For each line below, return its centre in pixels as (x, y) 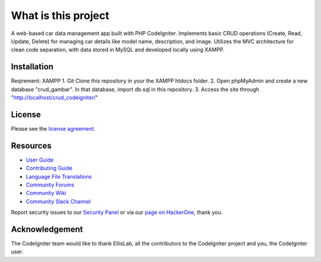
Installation (32, 67)
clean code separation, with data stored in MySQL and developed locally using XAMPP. (118, 50)
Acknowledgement (47, 229)
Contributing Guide (49, 168)
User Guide (40, 160)
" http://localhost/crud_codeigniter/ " (54, 97)
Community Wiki (46, 193)
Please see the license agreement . (53, 128)
